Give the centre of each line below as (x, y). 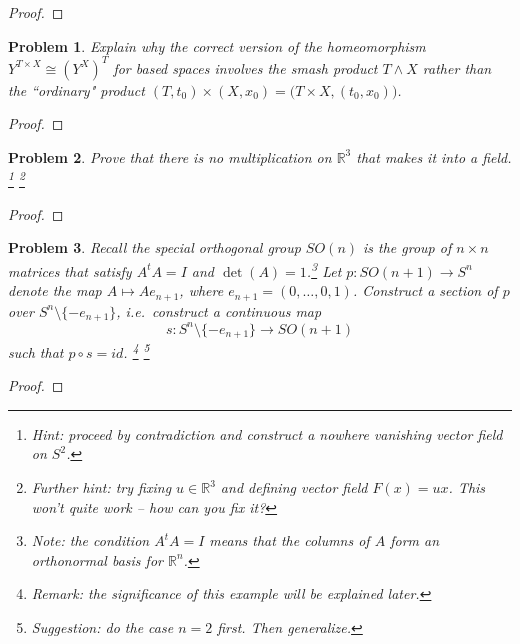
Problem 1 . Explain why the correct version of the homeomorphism (217, 45)
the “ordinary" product (76, 89)
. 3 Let (324, 269)
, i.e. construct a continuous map (219, 310)
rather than (457, 67)
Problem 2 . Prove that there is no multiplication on (170, 156)
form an (415, 540)
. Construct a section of (425, 290)
